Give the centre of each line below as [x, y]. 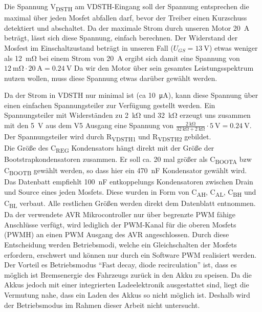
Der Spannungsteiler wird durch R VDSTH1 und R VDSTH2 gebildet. [108, 137]
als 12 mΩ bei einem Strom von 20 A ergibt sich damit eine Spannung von [122, 58]
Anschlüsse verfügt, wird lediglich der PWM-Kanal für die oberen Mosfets [120, 224]
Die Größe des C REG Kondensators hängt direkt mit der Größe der [109, 148]
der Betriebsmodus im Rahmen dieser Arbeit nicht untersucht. [102, 305]
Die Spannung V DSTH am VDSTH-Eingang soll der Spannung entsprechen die [127, 7]
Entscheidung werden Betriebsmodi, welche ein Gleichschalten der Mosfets [121, 245]
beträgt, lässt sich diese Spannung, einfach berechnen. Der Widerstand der [121, 38]
